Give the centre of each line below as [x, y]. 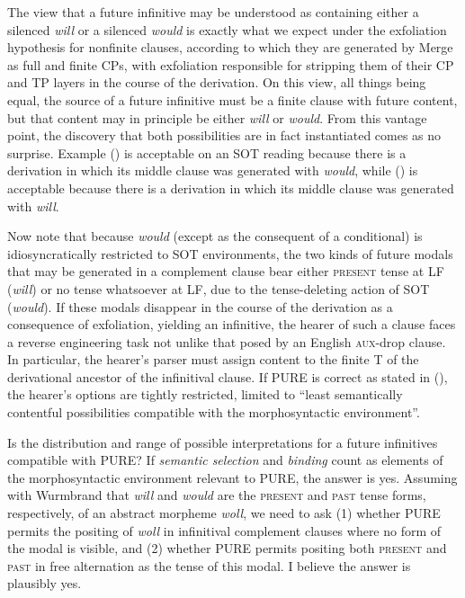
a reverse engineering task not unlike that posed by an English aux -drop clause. [227, 341]
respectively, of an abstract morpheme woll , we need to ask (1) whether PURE [224, 513]
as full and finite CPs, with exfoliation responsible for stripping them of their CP [231, 64]
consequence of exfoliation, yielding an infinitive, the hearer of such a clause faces [232, 324]
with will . [33, 205]
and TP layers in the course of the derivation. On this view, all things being [217, 82]
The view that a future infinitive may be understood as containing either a [213, 12]
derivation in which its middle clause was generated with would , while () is [213, 170]
